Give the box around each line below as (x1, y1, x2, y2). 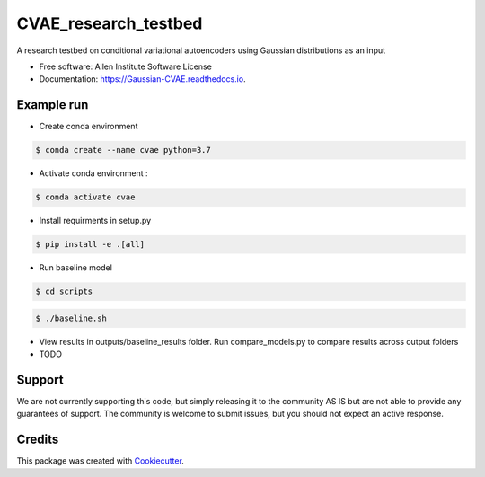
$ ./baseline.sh (35, 313, 108, 323)
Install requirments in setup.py (39, 216, 152, 226)
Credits (16, 432, 59, 447)
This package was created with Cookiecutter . (16, 455, 184, 466)
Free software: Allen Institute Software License (39, 61, 213, 72)
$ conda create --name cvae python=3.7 (35, 145, 211, 155)
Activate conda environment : (39, 168, 148, 179)
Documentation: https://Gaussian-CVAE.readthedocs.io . (39, 74, 246, 84)
